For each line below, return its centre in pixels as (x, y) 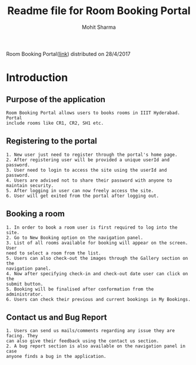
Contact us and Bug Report (57, 317)
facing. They (22, 336)
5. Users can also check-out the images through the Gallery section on (97, 258)
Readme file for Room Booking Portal (99, 11)
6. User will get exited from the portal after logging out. (83, 196)
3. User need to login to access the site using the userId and (87, 170)
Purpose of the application (56, 99)
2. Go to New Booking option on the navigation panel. (75, 237)
